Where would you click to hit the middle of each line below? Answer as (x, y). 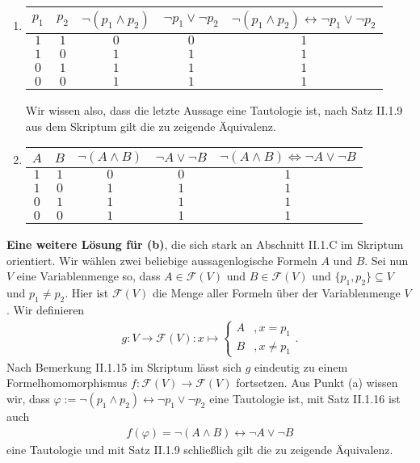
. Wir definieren (46, 309)
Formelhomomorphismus (67, 383)
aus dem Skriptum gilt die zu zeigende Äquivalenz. (151, 126)
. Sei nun (386, 260)
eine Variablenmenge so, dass (88, 276)
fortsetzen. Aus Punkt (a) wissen (317, 383)
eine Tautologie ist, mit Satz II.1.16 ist (305, 398)
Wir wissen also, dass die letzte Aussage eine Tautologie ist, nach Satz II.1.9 (214, 110)
